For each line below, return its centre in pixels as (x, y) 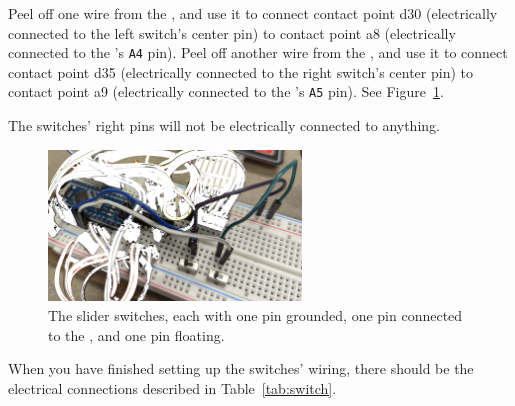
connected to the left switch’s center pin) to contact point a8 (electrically (232, 32)
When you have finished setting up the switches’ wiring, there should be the (241, 368)
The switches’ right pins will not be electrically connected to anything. (224, 125)
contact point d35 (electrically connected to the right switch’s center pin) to (240, 71)
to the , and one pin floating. (136, 334)
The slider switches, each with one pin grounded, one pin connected (255, 315)
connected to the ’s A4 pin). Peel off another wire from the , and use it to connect (258, 52)
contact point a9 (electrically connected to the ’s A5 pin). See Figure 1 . (226, 91)
